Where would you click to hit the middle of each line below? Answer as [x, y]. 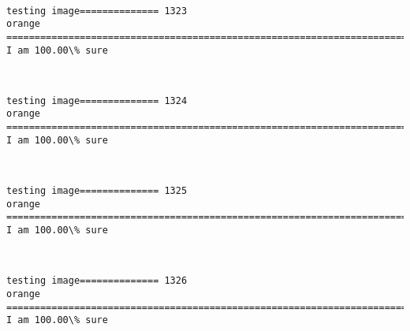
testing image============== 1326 [97, 281]
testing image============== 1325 [97, 191]
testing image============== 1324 [97, 100]
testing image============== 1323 [97, 11]
